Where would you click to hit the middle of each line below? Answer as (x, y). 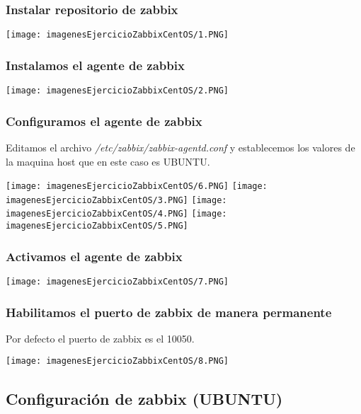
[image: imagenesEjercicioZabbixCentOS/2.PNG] (117, 91)
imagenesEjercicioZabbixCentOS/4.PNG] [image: (116, 214)
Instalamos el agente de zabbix (95, 65)
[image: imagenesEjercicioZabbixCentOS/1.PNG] (117, 35)
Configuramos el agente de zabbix (104, 121)
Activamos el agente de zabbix (94, 256)
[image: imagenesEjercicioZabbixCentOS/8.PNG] (117, 361)
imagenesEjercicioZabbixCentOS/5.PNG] (97, 226)
